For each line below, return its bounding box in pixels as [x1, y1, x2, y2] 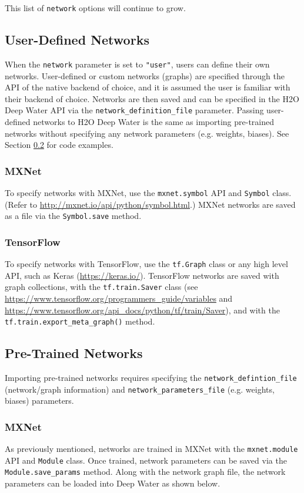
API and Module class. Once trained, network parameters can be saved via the [5, 454, 287, 466]
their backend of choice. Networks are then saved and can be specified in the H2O [5, 92, 299, 104]
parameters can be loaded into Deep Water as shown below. [5, 477, 221, 489]
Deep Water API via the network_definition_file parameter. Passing [5, 104, 264, 116]
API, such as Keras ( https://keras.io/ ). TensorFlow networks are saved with [5, 269, 279, 281]
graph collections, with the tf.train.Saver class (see [5, 281, 198, 293]
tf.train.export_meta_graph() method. [5, 315, 155, 327]
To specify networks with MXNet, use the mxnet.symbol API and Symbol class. [5, 186, 292, 198]
